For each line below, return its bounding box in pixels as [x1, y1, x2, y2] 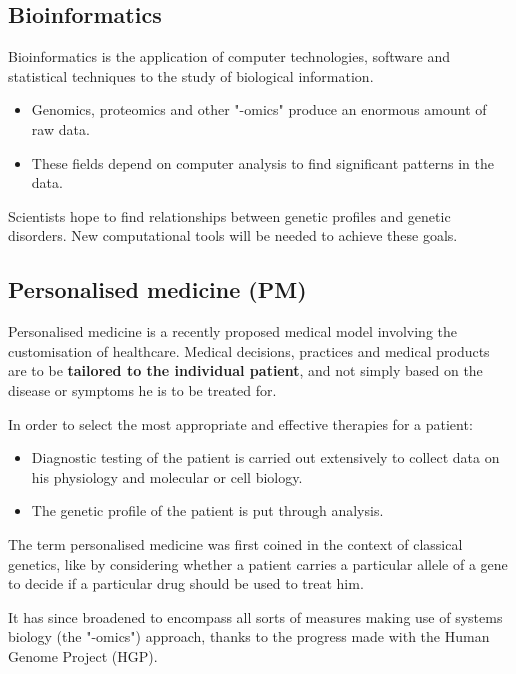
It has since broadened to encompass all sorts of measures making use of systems [8, 606, 503, 627]
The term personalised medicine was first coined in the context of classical [8, 533, 463, 554]
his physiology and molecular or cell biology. [31, 466, 303, 487]
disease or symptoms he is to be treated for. [8, 379, 277, 400]
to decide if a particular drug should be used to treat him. [8, 573, 364, 594]
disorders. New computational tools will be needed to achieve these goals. [8, 225, 458, 246]
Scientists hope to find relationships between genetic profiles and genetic [8, 205, 451, 226]
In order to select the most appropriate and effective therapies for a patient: [8, 413, 473, 434]
